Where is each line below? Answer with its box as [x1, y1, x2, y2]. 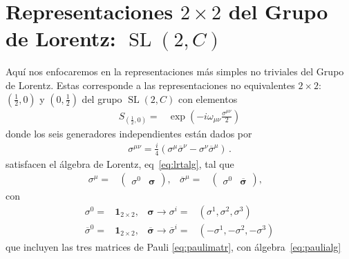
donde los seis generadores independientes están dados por [6, 126, 252, 140]
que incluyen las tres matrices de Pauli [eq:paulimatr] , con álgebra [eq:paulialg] [6, 239, 341, 253]
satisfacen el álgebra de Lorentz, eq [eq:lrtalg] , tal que [6, 156, 234, 171]
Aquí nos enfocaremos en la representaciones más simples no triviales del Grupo [6, 64, 344, 79]
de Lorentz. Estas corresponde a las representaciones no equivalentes [6, 77, 295, 92]
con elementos [178, 91, 238, 106]
